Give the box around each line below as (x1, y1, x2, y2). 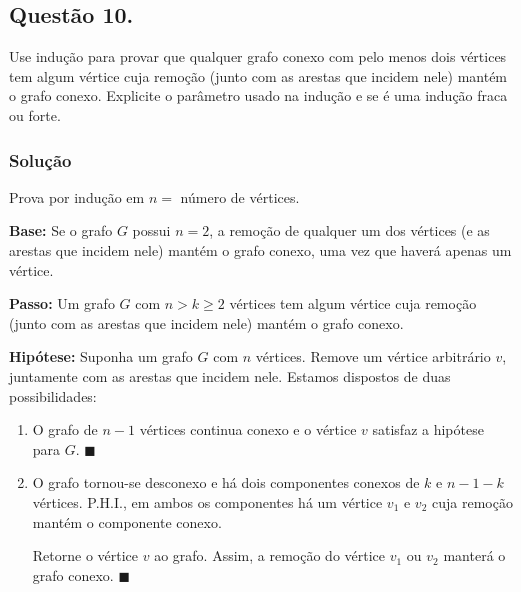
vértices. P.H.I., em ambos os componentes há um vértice (32, 491, 383, 512)
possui (132, 220, 171, 241)
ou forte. (9, 104, 61, 125)
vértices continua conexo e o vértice (139, 419, 357, 440)
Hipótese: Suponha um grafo (9, 346, 193, 367)
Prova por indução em (9, 186, 145, 207)
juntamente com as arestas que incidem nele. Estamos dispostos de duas (9, 365, 451, 386)
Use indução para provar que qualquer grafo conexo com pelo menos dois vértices (9, 46, 507, 67)
